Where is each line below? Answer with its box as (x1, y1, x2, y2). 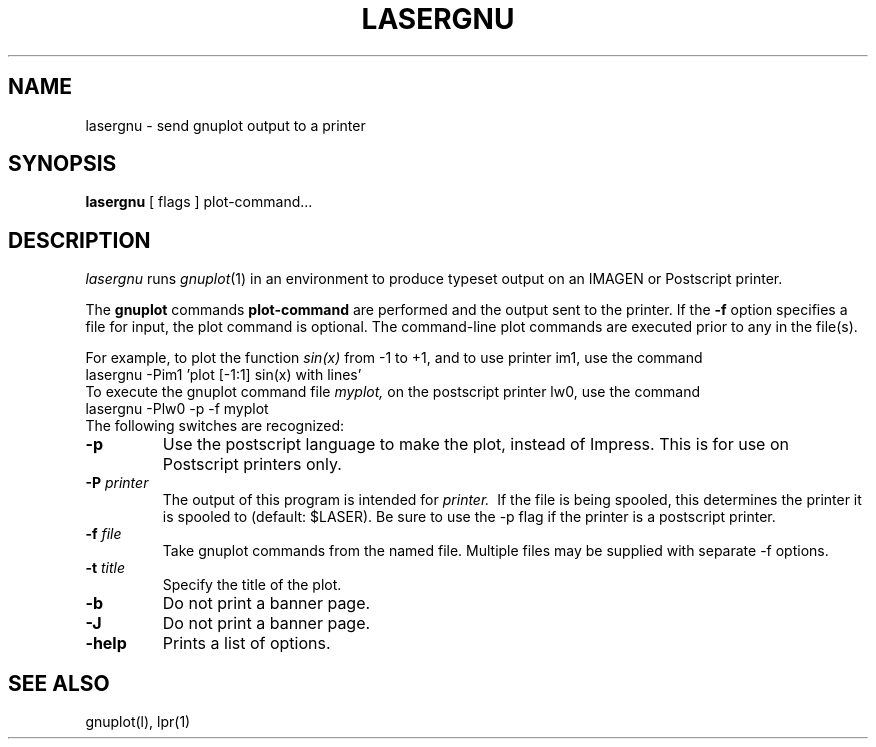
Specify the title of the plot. (162, 576, 342, 594)
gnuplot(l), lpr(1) (85, 713, 191, 731)
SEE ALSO (8, 670, 110, 696)
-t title (85, 559, 126, 577)
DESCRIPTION (8, 227, 151, 253)
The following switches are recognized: (85, 417, 345, 435)
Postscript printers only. (162, 454, 342, 475)
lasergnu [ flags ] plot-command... (85, 193, 313, 211)
